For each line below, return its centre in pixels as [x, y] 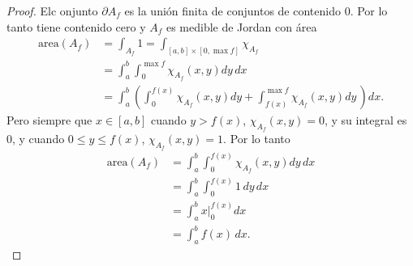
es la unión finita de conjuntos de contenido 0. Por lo [256, 11]
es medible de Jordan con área [241, 26]
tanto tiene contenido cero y [76, 26]
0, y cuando [36, 139]
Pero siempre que [49, 119]
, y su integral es [366, 119]
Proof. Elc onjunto [52, 11]
